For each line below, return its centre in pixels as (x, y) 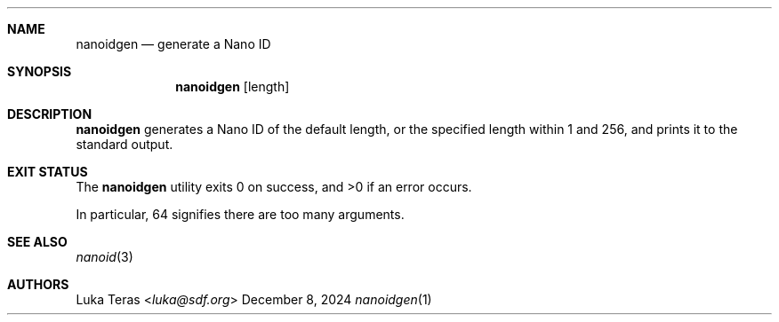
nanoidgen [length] (233, 86)
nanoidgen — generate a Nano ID (173, 44)
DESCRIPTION (50, 114)
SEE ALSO (37, 242)
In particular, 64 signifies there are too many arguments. (240, 214)
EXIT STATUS (48, 172)
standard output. (124, 144)
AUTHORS (38, 284)
